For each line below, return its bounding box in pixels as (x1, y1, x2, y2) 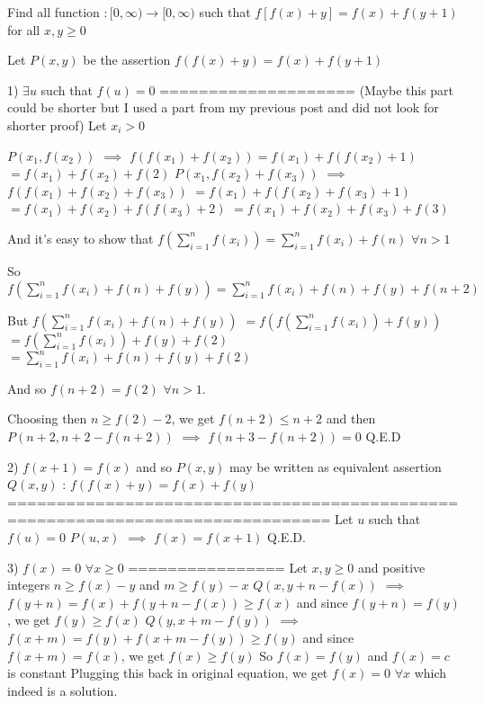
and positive (357, 557, 426, 576)
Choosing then (7, 409, 87, 428)
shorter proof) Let (7, 115, 107, 134)
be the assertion (83, 50, 171, 69)
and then (326, 409, 376, 428)
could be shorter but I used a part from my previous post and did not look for (7, 98, 439, 117)
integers (7, 575, 50, 594)
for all (7, 20, 40, 39)
